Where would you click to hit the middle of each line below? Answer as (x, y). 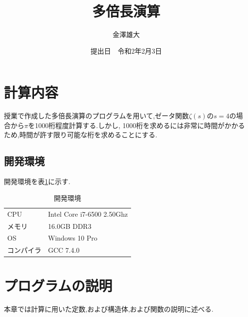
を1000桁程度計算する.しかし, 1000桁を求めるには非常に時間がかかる (136, 125)
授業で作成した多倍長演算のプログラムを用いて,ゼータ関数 (97, 116)
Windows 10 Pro (73, 238)
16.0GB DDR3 (70, 226)
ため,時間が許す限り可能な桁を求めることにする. (81, 135)
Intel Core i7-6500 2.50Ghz (88, 214)
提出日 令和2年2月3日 (126, 50)
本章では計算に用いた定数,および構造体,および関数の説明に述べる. (109, 309)
